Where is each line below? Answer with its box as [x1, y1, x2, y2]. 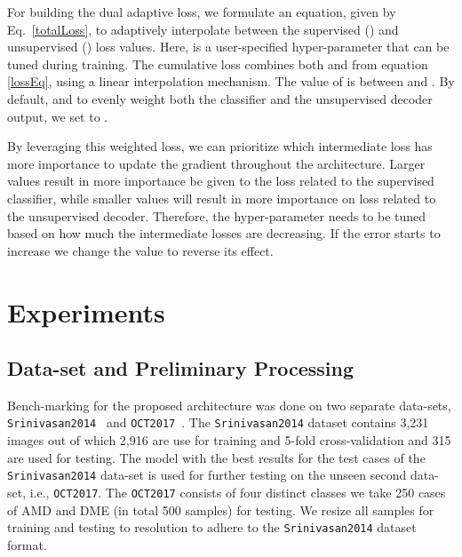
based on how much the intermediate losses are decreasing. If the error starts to [7, 224, 441, 243]
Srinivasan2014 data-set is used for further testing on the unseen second [7, 465, 407, 484]
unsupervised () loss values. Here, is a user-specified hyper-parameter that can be [7, 37, 450, 56]
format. [7, 535, 47, 553]
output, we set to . [7, 107, 108, 125]
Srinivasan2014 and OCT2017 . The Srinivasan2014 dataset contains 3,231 [7, 413, 429, 432]
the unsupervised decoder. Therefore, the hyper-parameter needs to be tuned [7, 206, 426, 225]
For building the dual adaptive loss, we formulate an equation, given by [7, 3, 396, 20]
